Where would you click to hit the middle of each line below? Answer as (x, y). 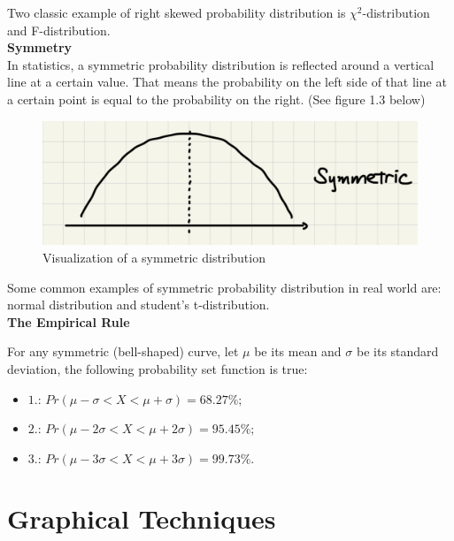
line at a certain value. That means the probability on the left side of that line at (227, 82)
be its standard (397, 351)
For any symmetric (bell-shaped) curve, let (123, 351)
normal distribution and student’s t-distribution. (139, 305)
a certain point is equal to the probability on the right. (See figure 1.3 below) (216, 99)
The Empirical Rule (69, 321)
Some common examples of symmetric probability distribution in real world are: (224, 287)
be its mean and (298, 351)
